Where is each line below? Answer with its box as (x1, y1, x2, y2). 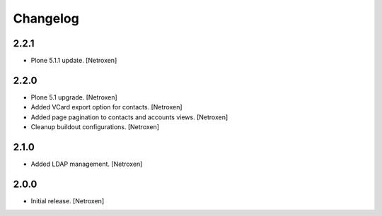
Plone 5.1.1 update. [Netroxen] (30, 56, 117, 65)
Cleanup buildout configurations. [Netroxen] (30, 123, 159, 131)
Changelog (13, 11, 79, 26)
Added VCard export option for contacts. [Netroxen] (30, 103, 183, 112)
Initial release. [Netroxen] (30, 196, 105, 205)
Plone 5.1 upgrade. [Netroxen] (30, 92, 118, 102)
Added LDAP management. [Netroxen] (30, 160, 143, 169)
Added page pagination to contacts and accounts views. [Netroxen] (30, 113, 228, 121)
